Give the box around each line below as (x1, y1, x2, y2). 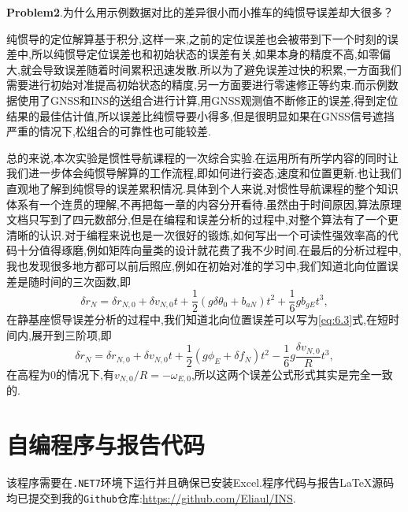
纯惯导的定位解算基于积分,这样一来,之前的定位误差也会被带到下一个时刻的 (6, 30, 388, 46)
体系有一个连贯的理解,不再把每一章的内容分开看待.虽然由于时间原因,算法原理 (6, 195, 402, 212)
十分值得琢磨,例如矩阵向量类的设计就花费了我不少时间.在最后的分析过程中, (17, 242, 402, 258)
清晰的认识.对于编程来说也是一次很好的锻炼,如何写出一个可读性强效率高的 (6, 226, 388, 243)
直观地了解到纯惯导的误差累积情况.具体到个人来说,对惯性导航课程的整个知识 (6, 180, 399, 196)
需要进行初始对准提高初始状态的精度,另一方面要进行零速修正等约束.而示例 (6, 76, 388, 93)
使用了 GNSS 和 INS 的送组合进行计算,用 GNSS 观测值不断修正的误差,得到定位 (17, 91, 399, 108)
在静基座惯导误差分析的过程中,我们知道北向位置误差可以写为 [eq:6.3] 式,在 (6, 311, 377, 328)
